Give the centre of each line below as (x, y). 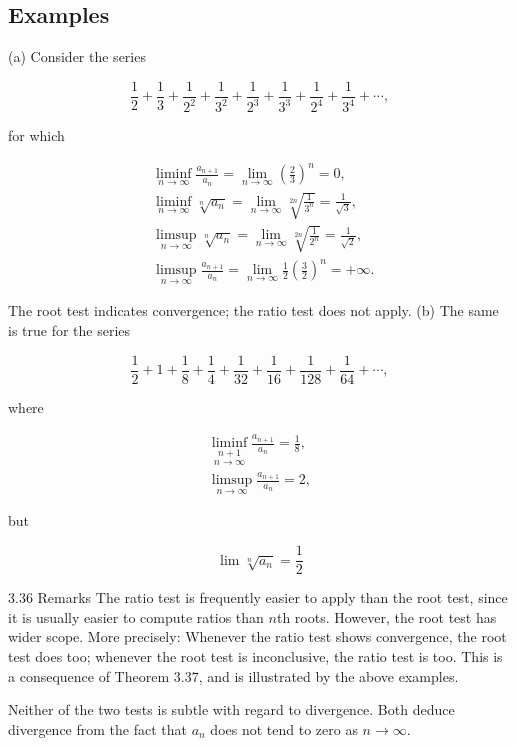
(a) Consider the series (77, 56)
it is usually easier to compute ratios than (136, 616)
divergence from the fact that (97, 728)
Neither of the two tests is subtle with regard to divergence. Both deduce (231, 709)
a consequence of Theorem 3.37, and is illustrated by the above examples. (233, 675)
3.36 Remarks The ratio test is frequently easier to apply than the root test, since (258, 597)
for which (36, 135)
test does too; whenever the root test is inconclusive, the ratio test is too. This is (255, 655)
